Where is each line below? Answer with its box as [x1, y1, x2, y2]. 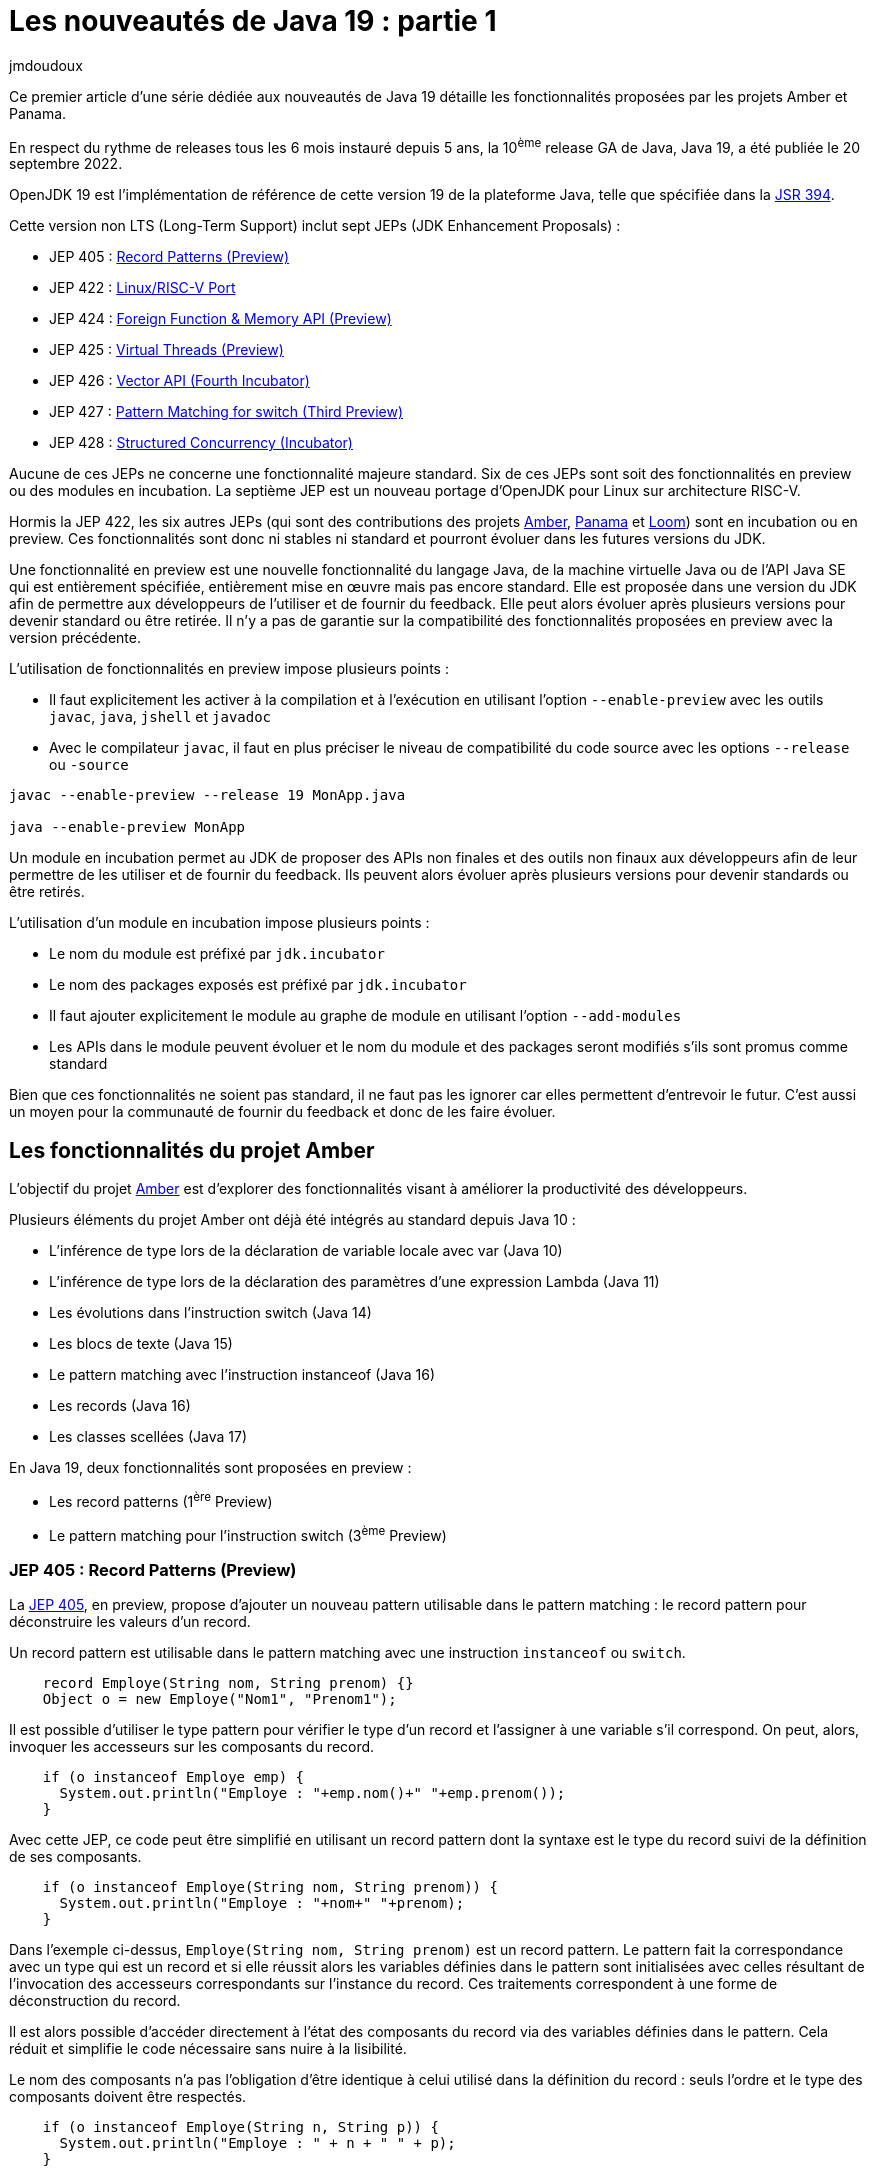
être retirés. [9, 883, 85, 901]
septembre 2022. [9, 155, 123, 173]
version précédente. [9, 629, 141, 647]
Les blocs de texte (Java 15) [49, 1335, 233, 1353]
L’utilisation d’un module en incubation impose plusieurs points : [9, 914, 430, 932]
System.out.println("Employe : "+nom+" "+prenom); [59, 1895, 465, 1912]
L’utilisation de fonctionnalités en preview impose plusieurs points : [9, 660, 449, 678]
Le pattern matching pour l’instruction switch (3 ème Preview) [49, 1523, 447, 1544]
